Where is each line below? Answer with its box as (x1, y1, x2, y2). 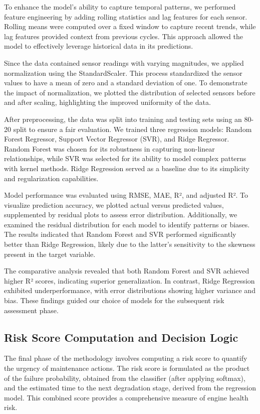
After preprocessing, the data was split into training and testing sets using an (4, 113, 242, 124)
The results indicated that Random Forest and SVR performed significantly (4, 229, 236, 239)
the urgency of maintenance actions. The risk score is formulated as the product (4, 363, 250, 373)
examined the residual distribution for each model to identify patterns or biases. (4, 219, 250, 229)
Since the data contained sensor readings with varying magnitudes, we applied (4, 57, 244, 68)
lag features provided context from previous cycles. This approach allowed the (4, 31, 243, 41)
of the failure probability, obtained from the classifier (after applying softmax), (4, 372, 245, 383)
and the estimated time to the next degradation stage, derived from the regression (4, 382, 256, 393)
